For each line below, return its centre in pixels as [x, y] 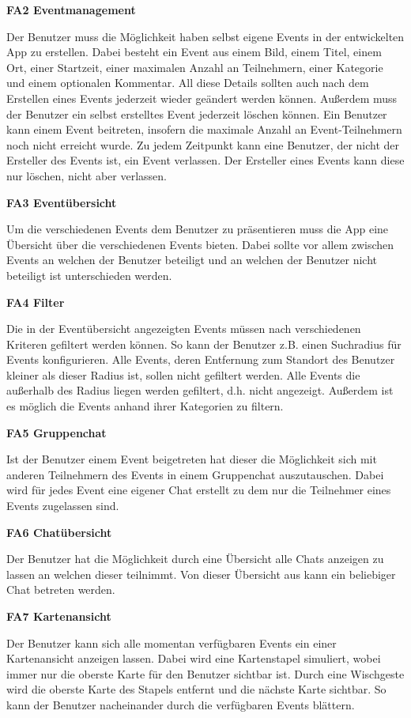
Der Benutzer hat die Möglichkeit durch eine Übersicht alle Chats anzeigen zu [195, 559]
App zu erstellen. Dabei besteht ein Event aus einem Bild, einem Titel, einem [194, 52]
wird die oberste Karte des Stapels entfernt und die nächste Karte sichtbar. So [196, 689]
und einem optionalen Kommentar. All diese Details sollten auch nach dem [188, 83]
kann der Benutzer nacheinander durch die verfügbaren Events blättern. [181, 704]
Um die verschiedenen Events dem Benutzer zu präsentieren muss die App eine [198, 229]
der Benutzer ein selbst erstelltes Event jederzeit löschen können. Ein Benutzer [197, 113]
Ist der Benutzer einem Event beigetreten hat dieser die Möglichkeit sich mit [192, 459]
